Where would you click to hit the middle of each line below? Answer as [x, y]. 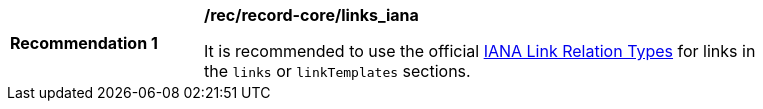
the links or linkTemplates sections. [337, 71]
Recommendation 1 [84, 43]
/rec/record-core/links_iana [311, 15]
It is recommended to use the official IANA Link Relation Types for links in [480, 51]
